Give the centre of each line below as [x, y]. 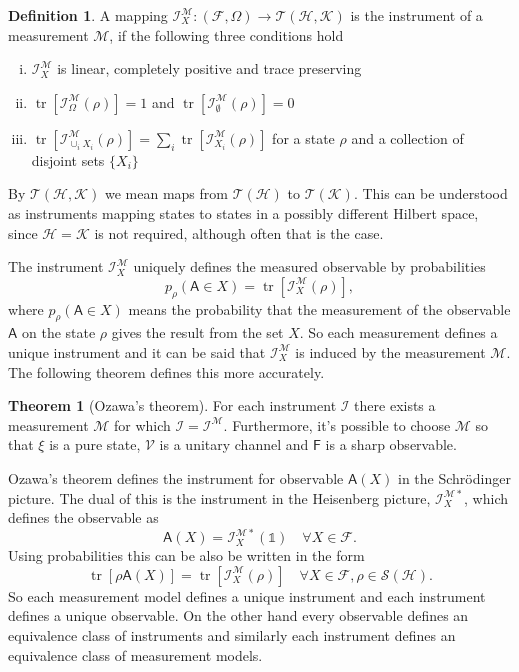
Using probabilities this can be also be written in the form [186, 555]
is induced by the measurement [390, 351]
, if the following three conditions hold [226, 34]
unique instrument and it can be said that [137, 351]
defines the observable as [83, 517]
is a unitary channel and [234, 444]
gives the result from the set [197, 332]
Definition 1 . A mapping [88, 15]
